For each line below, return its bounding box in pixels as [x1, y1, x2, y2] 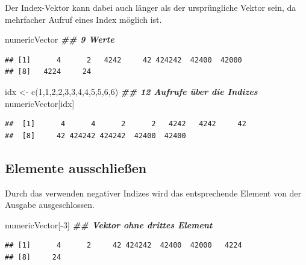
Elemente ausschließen [5, 158, 147, 177]
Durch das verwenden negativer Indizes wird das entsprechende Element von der [5, 186, 302, 199]
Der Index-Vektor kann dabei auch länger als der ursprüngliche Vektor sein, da [5, 1, 296, 13]
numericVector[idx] [5, 97, 75, 109]
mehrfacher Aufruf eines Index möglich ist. [5, 13, 162, 25]
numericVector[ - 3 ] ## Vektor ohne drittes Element [5, 218, 213, 231]
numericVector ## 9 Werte [5, 33, 114, 46]
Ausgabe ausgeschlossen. [5, 198, 95, 211]
